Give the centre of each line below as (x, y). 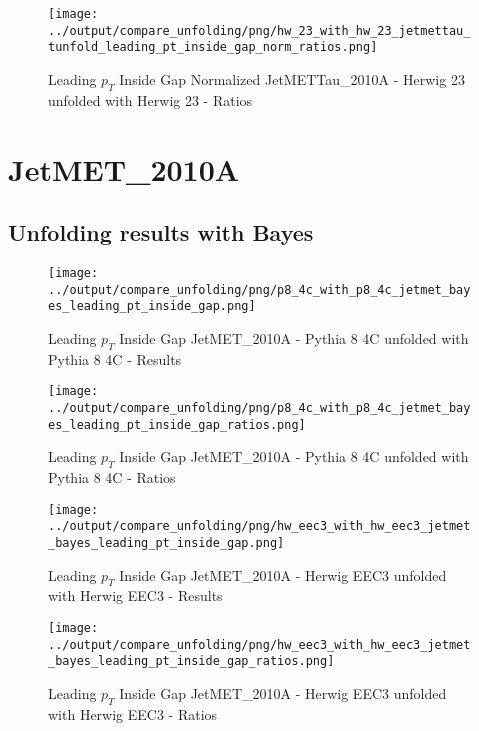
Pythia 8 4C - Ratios (112, 477)
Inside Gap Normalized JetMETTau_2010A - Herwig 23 (292, 78)
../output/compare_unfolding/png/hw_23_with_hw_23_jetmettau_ (259, 30)
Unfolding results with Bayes (161, 232)
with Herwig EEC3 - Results (135, 595)
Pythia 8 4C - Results (115, 358)
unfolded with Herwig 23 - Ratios (150, 99)
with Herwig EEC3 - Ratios (133, 713)
